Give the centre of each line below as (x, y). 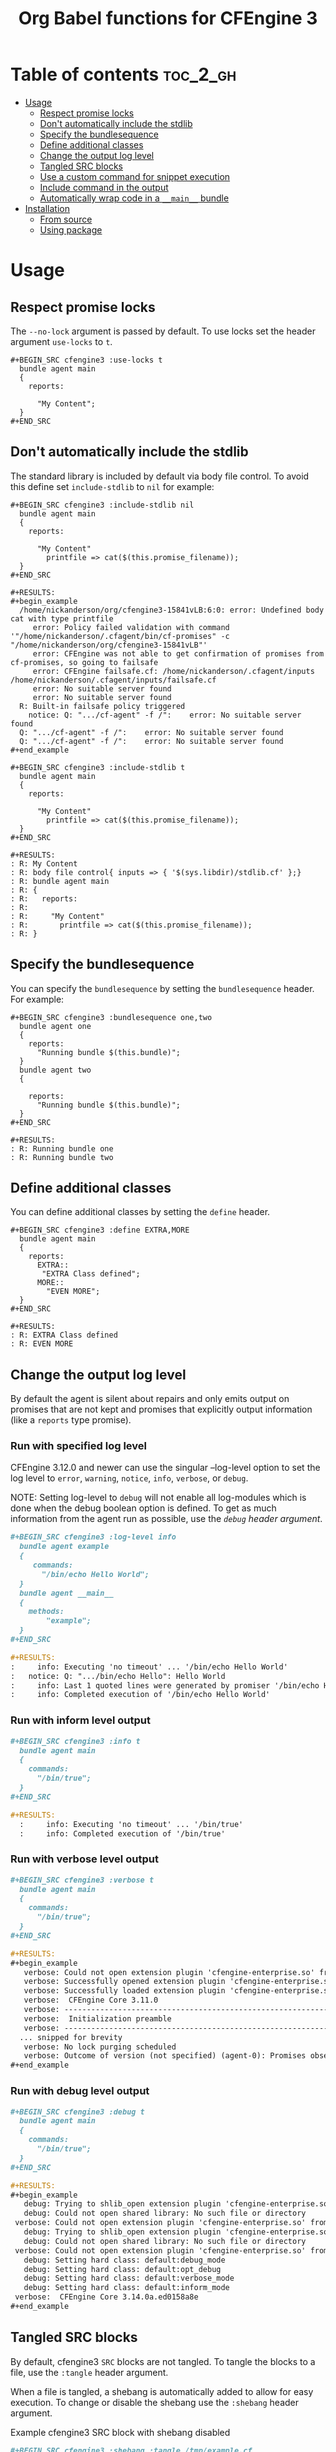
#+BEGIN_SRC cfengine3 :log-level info (93, 1537)
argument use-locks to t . (61, 341)
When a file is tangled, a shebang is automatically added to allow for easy (162, 2391)
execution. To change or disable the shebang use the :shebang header (155, 2402)
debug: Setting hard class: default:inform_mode (126, 2288)
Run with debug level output (80, 2091)
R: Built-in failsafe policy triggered (102, 706)
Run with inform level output (80, 1720)
